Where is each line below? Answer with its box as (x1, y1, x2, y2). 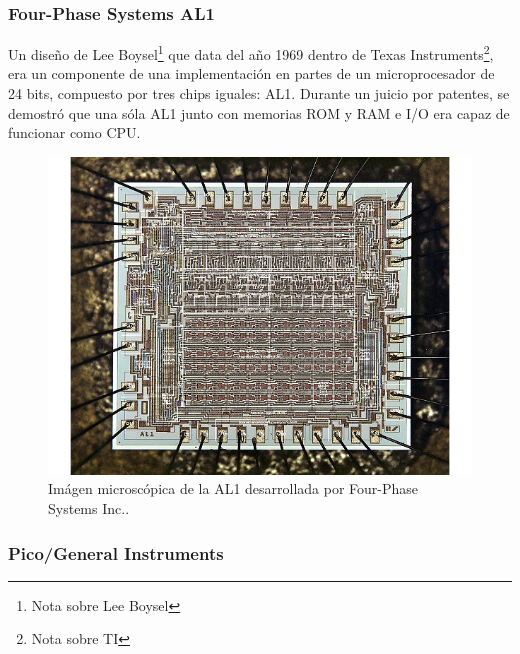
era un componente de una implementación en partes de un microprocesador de (8, 63, 495, 84)
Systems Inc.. (48, 498, 130, 519)
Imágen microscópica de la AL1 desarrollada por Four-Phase (48, 478, 419, 499)
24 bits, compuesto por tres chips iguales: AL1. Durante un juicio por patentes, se (8, 83, 510, 104)
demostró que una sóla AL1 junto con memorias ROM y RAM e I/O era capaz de (8, 102, 510, 123)
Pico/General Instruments (8, 540, 224, 565)
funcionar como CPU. (8, 122, 141, 143)
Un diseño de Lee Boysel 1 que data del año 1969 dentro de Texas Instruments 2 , (8, 41, 494, 64)
